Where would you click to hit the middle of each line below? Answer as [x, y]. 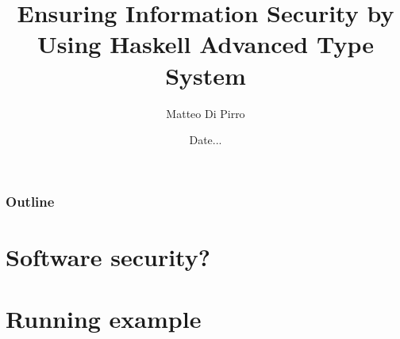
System [206, 75]
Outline [30, 201]
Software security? [108, 256]
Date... [206, 140]
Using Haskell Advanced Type [206, 44]
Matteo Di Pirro [206, 113]
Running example [104, 319]
